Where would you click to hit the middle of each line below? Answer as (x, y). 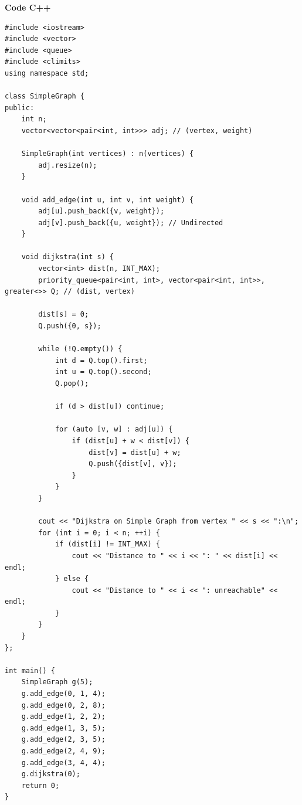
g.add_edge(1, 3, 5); (63, 728)
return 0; (40, 785)
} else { (72, 579)
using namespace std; (47, 73)
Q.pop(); (72, 383)
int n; (34, 119)
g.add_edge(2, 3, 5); (63, 740)
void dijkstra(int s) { (68, 257)
